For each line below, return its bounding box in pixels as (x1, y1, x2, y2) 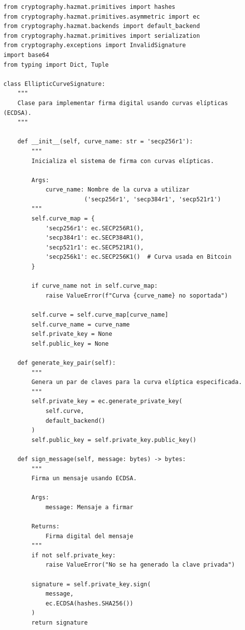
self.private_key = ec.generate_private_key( (31, 398, 183, 405)
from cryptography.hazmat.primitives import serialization (3, 32, 200, 39)
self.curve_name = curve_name (31, 321, 130, 328)
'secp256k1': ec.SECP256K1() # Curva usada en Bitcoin (45, 253, 232, 261)
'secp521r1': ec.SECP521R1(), (45, 244, 144, 251)
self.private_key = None (31, 330, 112, 338)
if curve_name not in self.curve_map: (31, 282, 158, 290)
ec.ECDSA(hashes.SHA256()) (45, 600, 133, 607)
